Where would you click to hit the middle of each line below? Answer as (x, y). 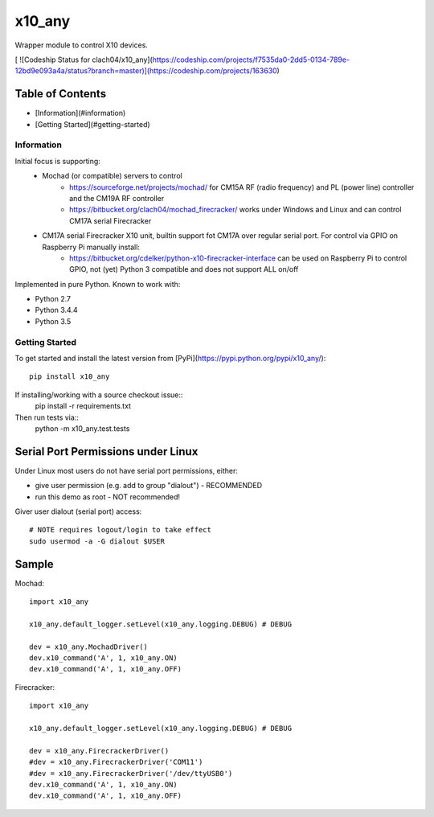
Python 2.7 (53, 299)
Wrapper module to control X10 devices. (82, 45)
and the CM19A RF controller (117, 198)
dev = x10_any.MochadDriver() (89, 647)
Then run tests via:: (47, 417)
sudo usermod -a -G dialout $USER (97, 541)
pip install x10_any (70, 377)
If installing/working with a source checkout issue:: (99, 395)
